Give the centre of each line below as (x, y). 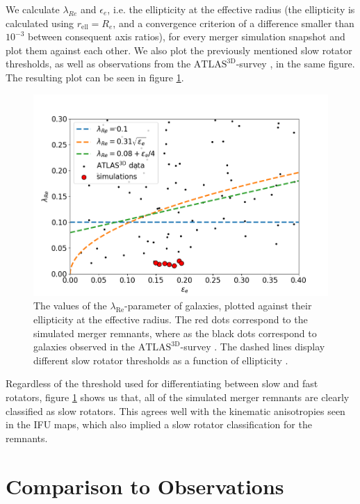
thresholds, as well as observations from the (98, 64)
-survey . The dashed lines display (253, 347)
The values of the (70, 306)
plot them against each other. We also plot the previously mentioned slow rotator (179, 50)
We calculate (33, 9)
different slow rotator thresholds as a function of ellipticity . (161, 360)
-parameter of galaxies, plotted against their (218, 306)
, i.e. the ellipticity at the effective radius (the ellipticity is (231, 9)
